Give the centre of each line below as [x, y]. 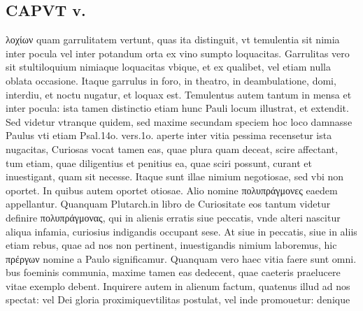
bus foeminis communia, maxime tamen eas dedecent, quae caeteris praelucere [173, 272]
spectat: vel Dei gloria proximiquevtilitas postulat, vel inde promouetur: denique [178, 299]
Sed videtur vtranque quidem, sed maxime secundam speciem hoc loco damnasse [179, 121]
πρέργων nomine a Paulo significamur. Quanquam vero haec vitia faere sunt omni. [181, 258]
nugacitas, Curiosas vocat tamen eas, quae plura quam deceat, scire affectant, [172, 149]
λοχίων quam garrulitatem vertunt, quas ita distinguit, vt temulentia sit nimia [173, 39]
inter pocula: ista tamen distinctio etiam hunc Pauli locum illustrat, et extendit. [177, 108]
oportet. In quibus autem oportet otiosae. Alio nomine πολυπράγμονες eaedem [172, 190]
